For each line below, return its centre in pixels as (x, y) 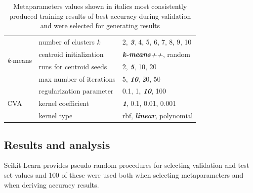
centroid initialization (71, 54)
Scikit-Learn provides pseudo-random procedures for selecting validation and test (127, 165)
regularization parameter (76, 91)
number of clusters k (69, 42)
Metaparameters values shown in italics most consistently (100, 6)
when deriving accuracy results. (52, 184)
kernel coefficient (64, 103)
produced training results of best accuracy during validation (100, 16)
